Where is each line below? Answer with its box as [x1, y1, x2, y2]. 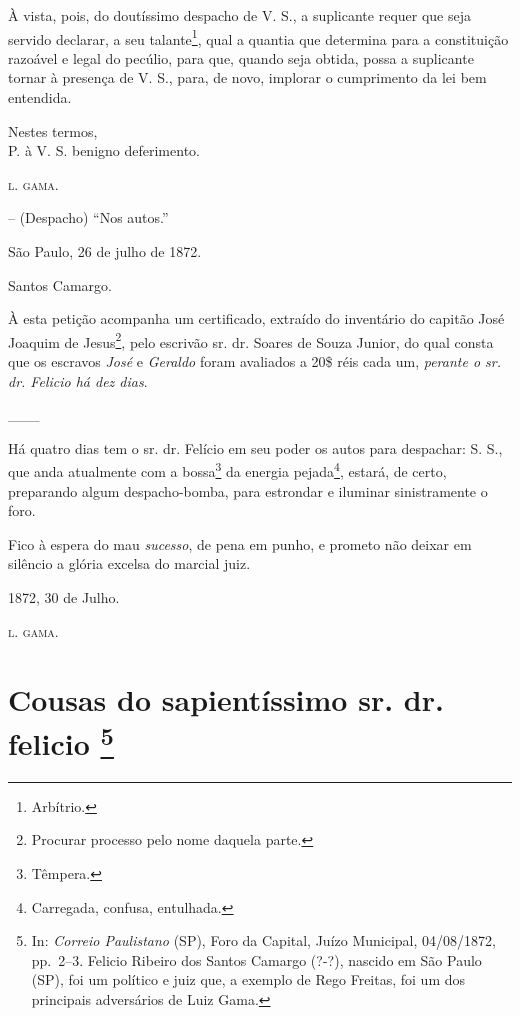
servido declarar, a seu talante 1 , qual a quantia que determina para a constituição [8, 25, 509, 49]
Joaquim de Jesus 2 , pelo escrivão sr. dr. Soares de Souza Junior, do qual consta [8, 328, 494, 352]
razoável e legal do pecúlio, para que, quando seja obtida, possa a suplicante [8, 47, 474, 68]
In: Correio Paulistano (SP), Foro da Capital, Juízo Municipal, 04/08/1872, [31, 930, 496, 951]
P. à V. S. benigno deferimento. [8, 140, 200, 161]
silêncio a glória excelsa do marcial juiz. [8, 553, 251, 574]
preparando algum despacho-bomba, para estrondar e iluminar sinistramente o [8, 480, 488, 501]
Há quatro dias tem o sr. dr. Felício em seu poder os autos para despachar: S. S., [8, 437, 503, 458]
